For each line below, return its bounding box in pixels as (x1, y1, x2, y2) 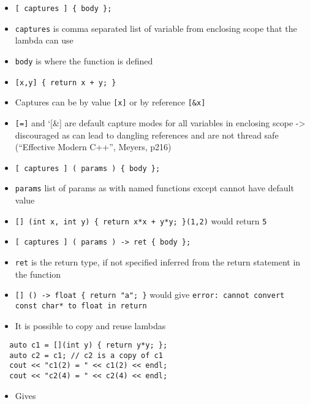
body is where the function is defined (15, 54, 153, 67)
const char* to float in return (15, 301, 147, 310)
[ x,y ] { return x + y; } (15, 78, 116, 87)
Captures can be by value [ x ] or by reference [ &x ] (15, 96, 206, 109)
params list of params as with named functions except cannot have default (15, 181, 294, 194)
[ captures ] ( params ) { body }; (15, 164, 161, 173)
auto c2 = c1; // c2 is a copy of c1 (9, 351, 163, 360)
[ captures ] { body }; (15, 4, 112, 13)
